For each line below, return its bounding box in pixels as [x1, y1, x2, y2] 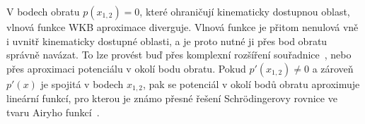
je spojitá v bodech [40, 76, 124, 91]
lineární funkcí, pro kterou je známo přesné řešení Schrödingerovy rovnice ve [6, 91, 337, 106]
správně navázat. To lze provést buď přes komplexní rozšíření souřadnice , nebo [6, 47, 352, 62]
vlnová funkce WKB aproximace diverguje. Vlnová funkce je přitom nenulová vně [6, 20, 359, 34]
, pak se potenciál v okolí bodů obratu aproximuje [142, 76, 360, 91]
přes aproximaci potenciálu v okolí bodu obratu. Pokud [6, 61, 246, 75]
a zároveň [312, 61, 354, 75]
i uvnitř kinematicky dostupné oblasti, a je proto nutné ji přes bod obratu [6, 33, 328, 48]
